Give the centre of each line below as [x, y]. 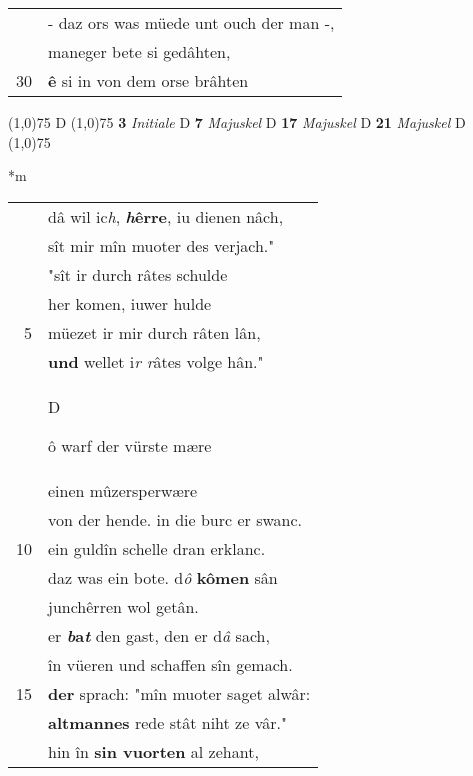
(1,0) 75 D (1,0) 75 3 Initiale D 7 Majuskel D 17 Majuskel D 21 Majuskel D [237, 122]
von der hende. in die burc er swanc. [175, 519]
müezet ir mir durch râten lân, [154, 332]
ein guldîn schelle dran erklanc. [157, 548]
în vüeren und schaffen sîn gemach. [170, 664]
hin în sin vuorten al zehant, [153, 751]
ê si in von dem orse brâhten [148, 80]
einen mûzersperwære [123, 490]
